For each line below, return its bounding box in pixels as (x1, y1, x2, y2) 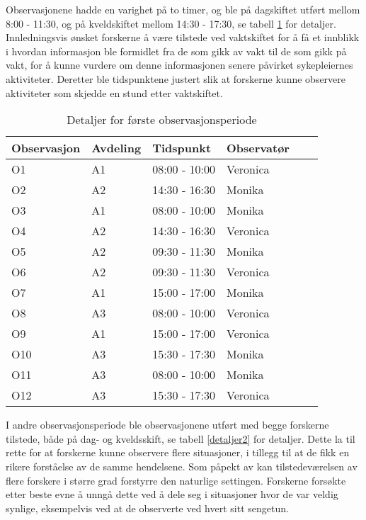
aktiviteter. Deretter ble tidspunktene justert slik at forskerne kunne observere (6, 71, 346, 86)
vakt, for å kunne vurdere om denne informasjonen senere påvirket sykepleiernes (6, 57, 353, 72)
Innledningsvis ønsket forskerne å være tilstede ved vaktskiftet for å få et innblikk (6, 30, 360, 45)
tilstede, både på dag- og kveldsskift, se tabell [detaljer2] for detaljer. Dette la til (6, 431, 355, 446)
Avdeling (91, 140, 142, 157)
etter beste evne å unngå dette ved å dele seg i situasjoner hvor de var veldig (6, 487, 338, 502)
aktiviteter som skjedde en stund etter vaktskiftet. (6, 85, 223, 100)
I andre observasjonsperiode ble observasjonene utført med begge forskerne (6, 417, 329, 432)
